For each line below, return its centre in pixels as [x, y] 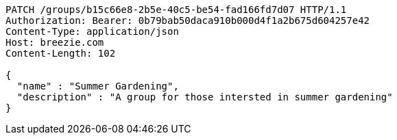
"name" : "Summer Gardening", [98, 86]
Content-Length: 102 [61, 53]
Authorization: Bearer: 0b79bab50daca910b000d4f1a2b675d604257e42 [188, 20]
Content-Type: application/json [92, 31]
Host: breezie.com [55, 42]
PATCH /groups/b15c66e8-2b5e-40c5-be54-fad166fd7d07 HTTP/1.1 [176, 10]
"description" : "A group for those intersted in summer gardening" [205, 97]
